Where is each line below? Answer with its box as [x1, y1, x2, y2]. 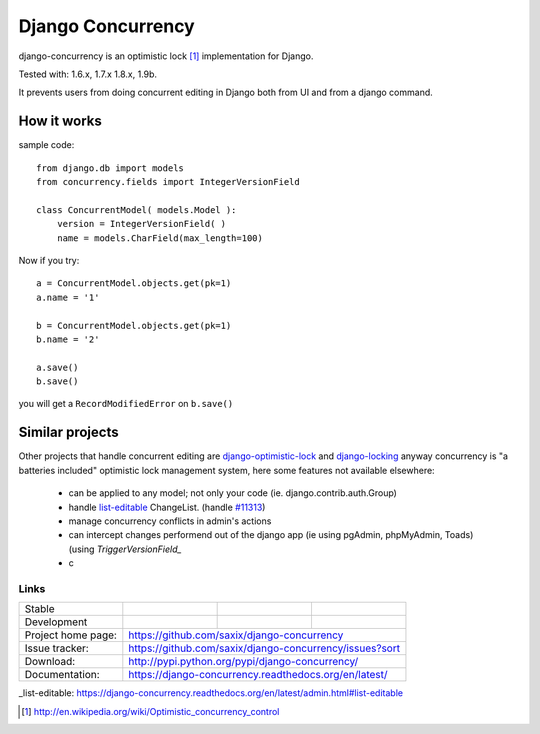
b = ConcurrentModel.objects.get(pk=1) [36, 320, 232, 331]
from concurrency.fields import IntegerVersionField [36, 176, 300, 188]
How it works [18, 113, 102, 130]
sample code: [18, 139, 75, 151]
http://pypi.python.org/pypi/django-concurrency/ [128, 655, 359, 669]
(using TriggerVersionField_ [68, 543, 182, 555]
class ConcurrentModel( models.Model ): [36, 204, 237, 215]
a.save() [36, 361, 79, 373]
